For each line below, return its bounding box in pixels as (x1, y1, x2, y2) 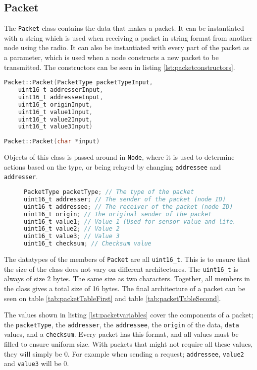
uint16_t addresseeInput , (18, 93, 103, 101)
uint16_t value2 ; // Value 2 (24, 225, 120, 233)
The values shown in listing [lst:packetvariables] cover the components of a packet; (4, 309, 254, 320)
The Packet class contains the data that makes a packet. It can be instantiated (4, 23, 244, 33)
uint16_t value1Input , (18, 108, 93, 116)
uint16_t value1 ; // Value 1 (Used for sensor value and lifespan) (24, 218, 251, 225)
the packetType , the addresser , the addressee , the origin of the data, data (4, 319, 239, 329)
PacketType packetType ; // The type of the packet (24, 188, 194, 196)
